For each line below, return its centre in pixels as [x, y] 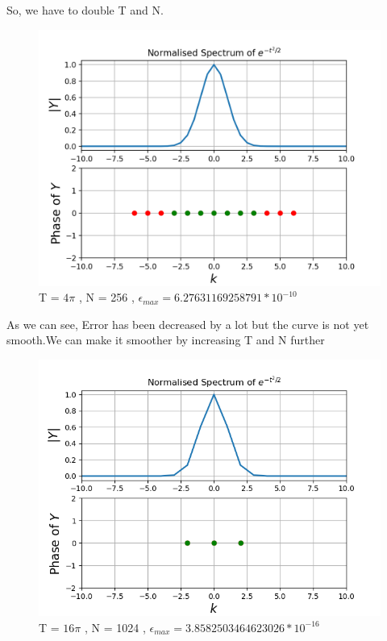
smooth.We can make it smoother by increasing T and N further [166, 340]
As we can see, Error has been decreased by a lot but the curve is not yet [188, 324]
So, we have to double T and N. [85, 10]
